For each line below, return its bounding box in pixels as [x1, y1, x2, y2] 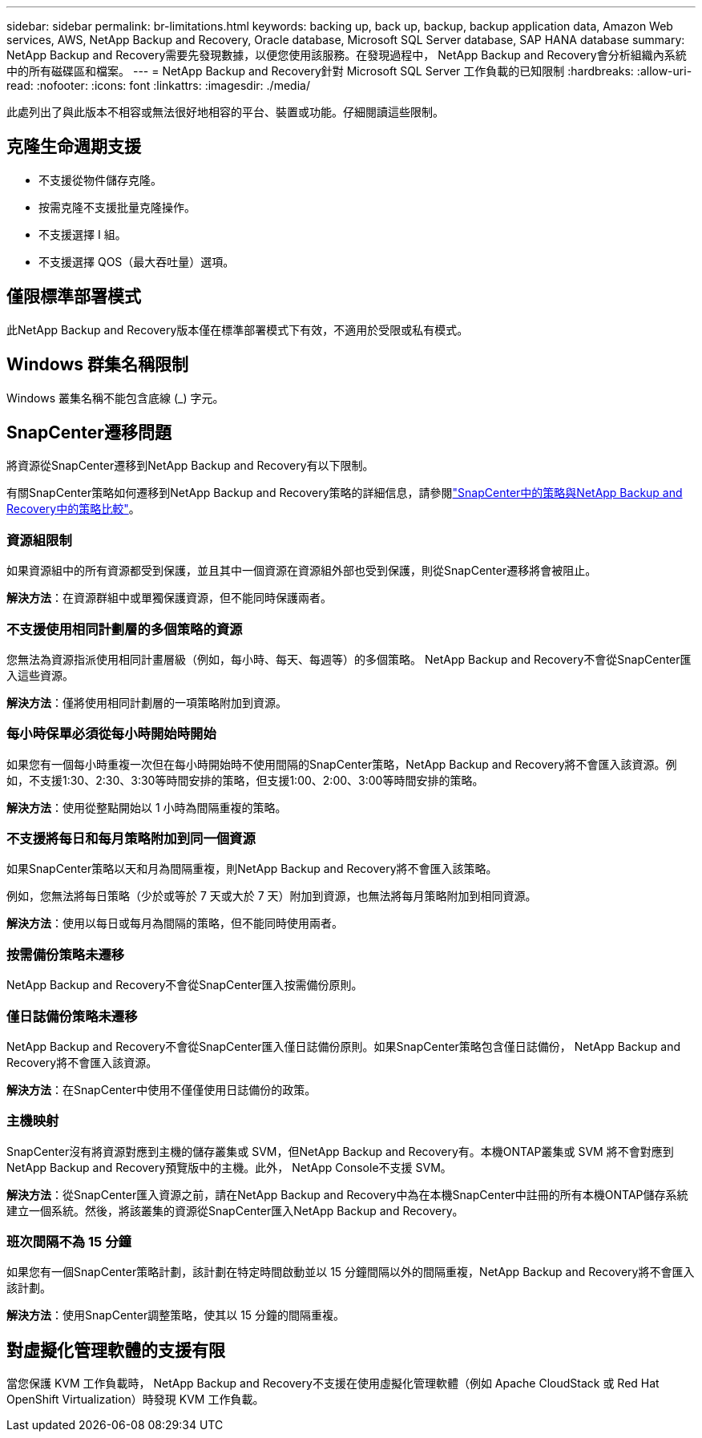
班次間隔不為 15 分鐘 [6, 1234, 131, 1250]
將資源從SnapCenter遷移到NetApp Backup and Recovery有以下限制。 [6, 458, 374, 473]
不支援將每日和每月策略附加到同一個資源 [6, 830, 256, 846]
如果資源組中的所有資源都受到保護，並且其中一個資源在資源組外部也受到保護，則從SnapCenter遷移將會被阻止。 [6, 563, 597, 578]
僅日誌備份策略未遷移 [6, 1008, 138, 1024]
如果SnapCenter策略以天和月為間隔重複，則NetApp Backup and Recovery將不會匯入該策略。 [6, 862, 498, 876]
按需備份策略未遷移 [6, 946, 125, 963]
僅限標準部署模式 [6, 286, 141, 307]
